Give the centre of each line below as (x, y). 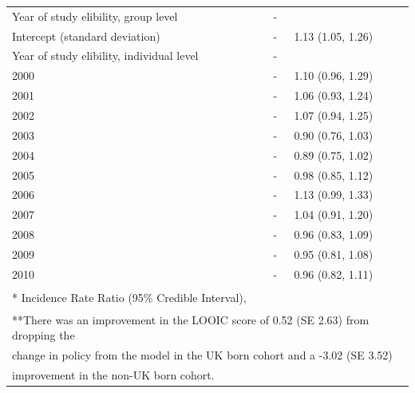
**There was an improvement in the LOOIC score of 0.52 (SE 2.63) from (191, 319)
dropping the (43, 335)
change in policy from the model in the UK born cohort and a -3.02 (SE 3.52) (202, 355)
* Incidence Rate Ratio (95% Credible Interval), (129, 297)
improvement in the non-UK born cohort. (113, 375)
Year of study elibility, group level (95, 16)
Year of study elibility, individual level (105, 56)
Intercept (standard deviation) (86, 36)
